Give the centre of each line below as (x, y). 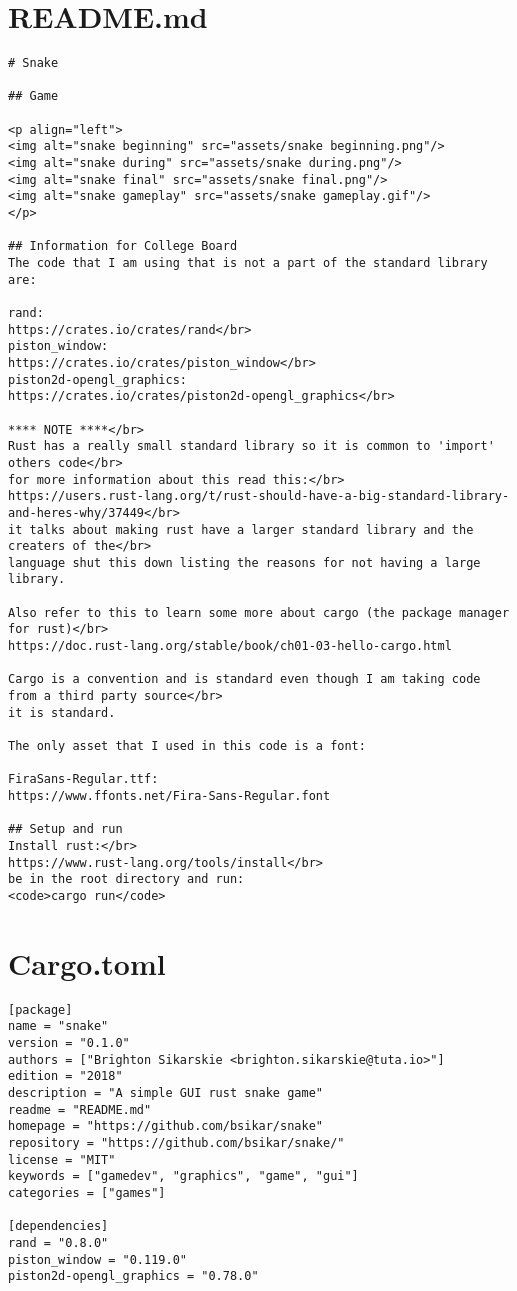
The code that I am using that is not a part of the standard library (248, 263)
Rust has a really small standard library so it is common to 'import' (251, 446)
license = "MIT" (62, 1159)
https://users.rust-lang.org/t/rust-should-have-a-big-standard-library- (259, 496)
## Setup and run (65, 829)
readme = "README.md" (80, 1109)
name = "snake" (58, 1026)
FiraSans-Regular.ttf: (83, 779)
